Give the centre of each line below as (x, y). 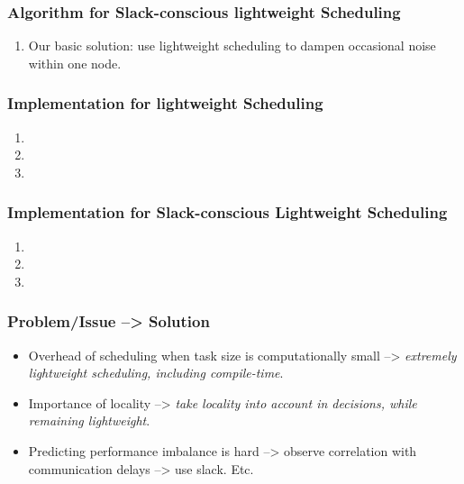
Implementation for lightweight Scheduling (165, 103)
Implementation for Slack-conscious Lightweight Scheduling (227, 212)
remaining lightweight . (89, 420)
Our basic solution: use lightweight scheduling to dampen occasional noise (232, 46)
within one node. (75, 63)
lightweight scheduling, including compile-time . (156, 373)
